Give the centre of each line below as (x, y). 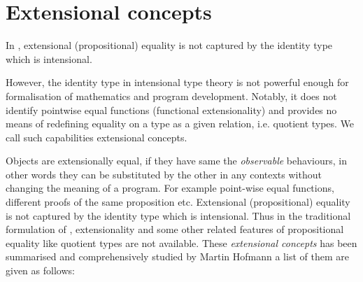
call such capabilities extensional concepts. (97, 137)
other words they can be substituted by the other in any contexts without (164, 174)
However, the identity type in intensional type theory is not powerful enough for (177, 82)
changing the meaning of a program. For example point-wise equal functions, (170, 188)
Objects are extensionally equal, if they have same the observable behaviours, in (176, 161)
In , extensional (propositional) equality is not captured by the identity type (169, 45)
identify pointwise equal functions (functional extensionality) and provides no (171, 110)
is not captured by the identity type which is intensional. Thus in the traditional (178, 215)
